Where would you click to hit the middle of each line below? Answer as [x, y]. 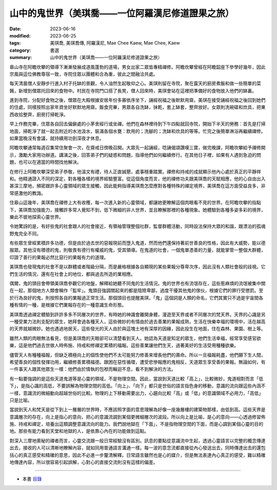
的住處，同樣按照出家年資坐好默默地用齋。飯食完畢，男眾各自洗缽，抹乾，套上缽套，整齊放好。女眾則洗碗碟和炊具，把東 [137, 107]
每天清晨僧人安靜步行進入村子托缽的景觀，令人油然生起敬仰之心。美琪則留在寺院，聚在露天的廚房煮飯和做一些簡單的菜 [135, 83]
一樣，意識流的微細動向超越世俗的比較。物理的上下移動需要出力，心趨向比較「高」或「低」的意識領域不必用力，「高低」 [136, 393]
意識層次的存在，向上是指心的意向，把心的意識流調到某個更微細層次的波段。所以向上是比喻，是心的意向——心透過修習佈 [137, 417]
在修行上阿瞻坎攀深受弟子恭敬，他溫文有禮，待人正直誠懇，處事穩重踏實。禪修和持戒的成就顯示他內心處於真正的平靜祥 [135, 172]
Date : [15, 29]
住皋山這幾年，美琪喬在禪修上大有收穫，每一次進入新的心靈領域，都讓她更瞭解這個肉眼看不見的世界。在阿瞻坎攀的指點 [135, 202]
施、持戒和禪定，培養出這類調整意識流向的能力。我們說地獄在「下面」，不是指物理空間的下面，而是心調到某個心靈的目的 [136, 424]
